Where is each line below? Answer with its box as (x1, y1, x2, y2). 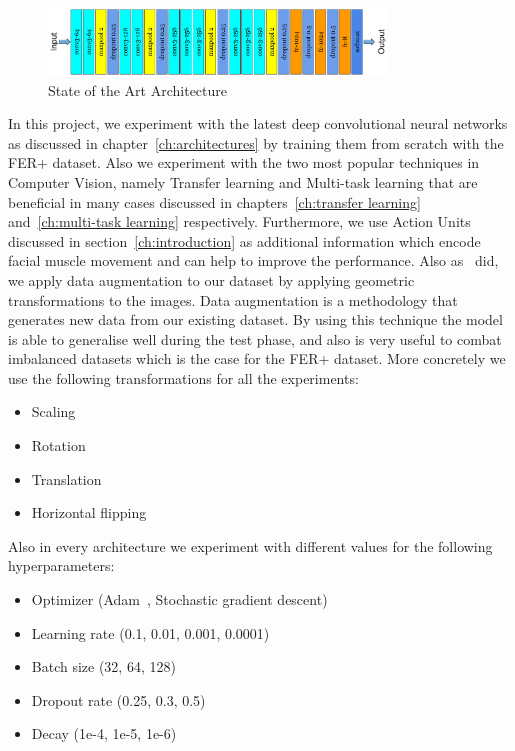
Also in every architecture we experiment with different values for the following (8, 535, 493, 556)
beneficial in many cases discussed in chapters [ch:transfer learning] (8, 191, 421, 212)
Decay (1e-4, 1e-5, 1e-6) (31, 723, 177, 744)
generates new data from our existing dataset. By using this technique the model (8, 309, 503, 330)
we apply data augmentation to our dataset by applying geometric (8, 269, 415, 290)
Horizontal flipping (31, 502, 147, 523)
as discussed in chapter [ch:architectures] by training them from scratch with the (8, 132, 504, 153)
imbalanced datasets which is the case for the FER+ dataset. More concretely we (8, 348, 506, 369)
